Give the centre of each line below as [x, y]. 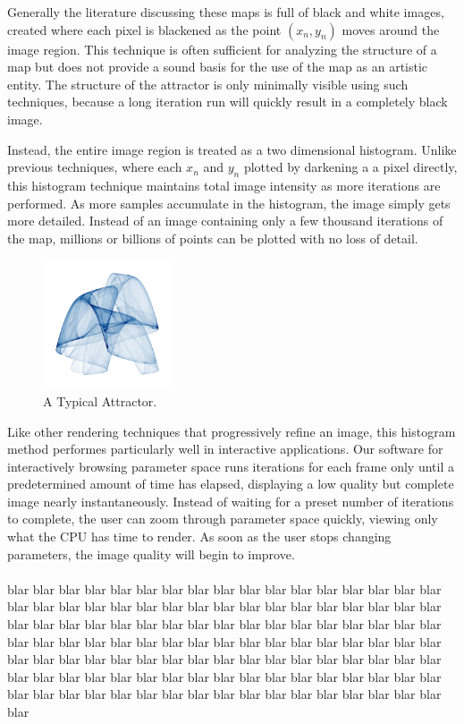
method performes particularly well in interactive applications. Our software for [225, 449]
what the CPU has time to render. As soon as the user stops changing [199, 537]
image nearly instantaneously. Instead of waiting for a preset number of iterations [231, 501]
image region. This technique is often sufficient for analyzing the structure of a [222, 49]
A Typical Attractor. [100, 400]
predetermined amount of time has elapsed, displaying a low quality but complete [231, 484]
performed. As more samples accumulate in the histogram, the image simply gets [229, 203]
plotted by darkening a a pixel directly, [350, 167]
